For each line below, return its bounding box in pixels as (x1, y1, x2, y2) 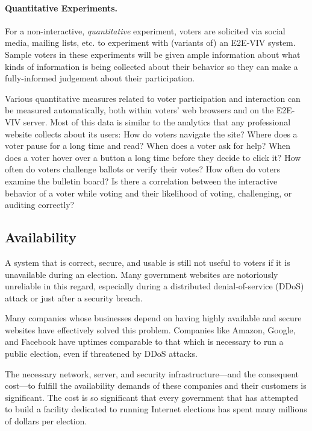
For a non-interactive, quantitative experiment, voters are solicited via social (5, 24, 285, 37)
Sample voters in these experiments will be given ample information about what (5, 48, 301, 60)
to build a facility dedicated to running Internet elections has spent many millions (5, 403, 307, 415)
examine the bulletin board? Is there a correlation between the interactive (5, 174, 278, 187)
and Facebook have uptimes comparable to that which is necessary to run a (5, 335, 284, 348)
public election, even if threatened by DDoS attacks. (5, 347, 198, 360)
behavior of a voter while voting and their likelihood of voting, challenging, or (5, 186, 292, 199)
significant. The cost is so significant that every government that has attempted (5, 391, 299, 403)
